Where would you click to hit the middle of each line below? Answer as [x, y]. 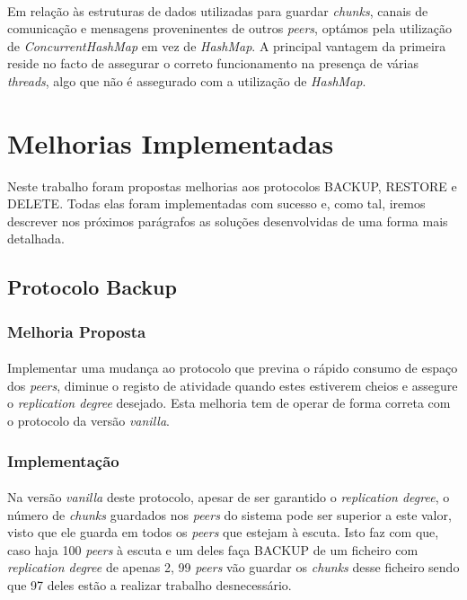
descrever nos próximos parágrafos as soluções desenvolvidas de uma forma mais [228, 221]
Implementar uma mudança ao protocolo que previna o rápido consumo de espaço [233, 368]
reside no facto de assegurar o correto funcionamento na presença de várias [213, 63]
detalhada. [36, 238]
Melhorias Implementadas [171, 142]
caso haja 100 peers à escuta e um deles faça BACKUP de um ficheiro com [213, 549]
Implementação [63, 460]
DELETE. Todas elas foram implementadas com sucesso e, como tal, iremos [216, 203]
